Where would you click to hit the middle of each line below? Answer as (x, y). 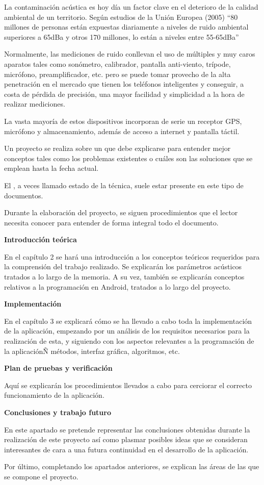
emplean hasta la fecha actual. (51, 168)
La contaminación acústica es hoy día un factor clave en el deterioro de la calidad (131, 7)
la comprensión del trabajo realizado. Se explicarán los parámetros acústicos (123, 266)
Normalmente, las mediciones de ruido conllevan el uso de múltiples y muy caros (130, 54)
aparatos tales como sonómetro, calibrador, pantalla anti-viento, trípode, (117, 63)
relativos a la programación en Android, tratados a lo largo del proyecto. (117, 286)
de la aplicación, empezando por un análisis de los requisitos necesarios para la (127, 331)
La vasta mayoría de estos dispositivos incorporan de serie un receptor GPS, (123, 121)
